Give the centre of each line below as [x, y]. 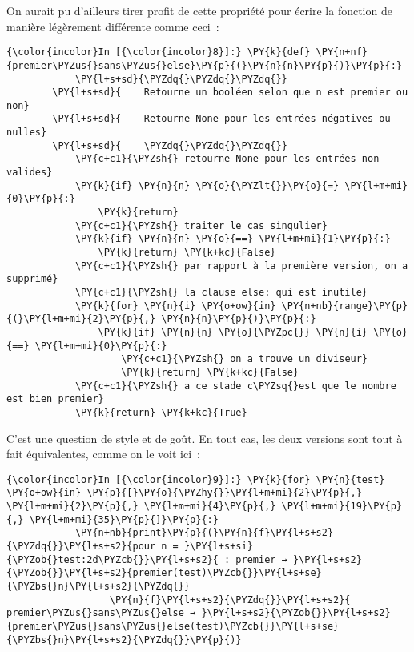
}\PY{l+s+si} [218, 547]
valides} [30, 173]
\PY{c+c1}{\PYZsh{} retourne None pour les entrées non [227, 159]
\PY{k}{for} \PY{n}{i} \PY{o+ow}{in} [175, 306]
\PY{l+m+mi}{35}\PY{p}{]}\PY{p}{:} [124, 519]
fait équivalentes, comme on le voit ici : [103, 454]
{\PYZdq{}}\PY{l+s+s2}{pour [81, 547]
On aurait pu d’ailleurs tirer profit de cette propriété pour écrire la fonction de [199, 10]
